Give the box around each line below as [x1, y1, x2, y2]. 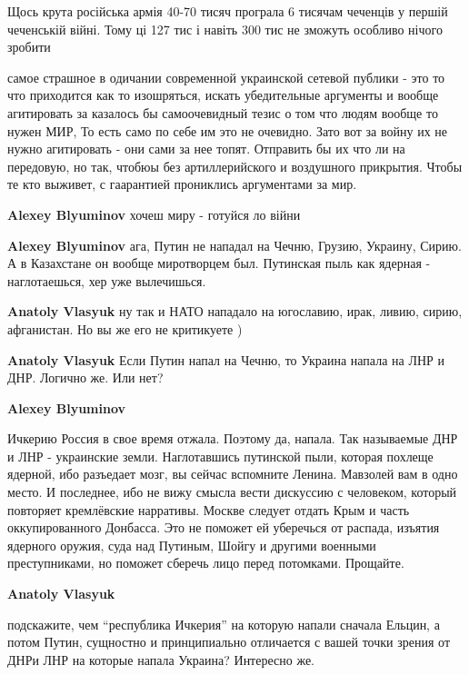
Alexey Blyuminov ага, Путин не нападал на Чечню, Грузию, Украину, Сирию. [7, 235, 462, 254]
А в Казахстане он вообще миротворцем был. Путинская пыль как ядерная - [7, 253, 431, 273]
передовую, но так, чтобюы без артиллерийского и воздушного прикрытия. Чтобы [7, 156, 463, 175]
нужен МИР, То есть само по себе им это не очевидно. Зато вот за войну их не [7, 121, 448, 140]
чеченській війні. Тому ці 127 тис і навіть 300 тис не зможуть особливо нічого [7, 19, 443, 38]
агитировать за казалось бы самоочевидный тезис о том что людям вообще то [7, 103, 438, 122]
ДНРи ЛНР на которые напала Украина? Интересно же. [7, 650, 314, 669]
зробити [7, 37, 51, 56]
